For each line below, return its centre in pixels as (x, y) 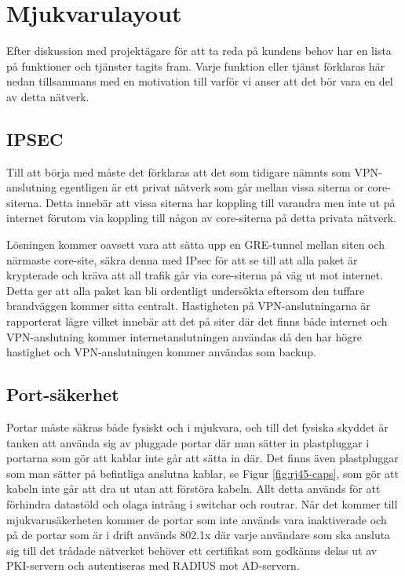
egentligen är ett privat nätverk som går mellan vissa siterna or (212, 187)
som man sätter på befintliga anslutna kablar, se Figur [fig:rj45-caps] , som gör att (202, 473)
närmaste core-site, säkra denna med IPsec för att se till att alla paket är (182, 259)
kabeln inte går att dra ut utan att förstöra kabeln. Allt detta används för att (193, 489)
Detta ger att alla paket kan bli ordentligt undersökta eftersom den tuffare (186, 290)
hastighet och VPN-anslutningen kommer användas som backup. (161, 352)
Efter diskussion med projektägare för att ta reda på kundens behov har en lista (199, 51)
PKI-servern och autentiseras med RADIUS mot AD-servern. (153, 565)
